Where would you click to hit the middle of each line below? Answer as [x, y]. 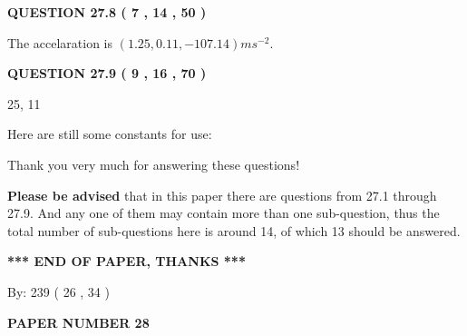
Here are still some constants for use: [110, 134]
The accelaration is [60, 42]
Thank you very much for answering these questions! [154, 164]
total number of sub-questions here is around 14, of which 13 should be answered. [234, 230]
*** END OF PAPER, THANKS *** [126, 261]
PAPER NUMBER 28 [78, 322]
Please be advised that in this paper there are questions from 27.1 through [222, 195]
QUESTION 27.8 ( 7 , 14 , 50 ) [107, 12]
